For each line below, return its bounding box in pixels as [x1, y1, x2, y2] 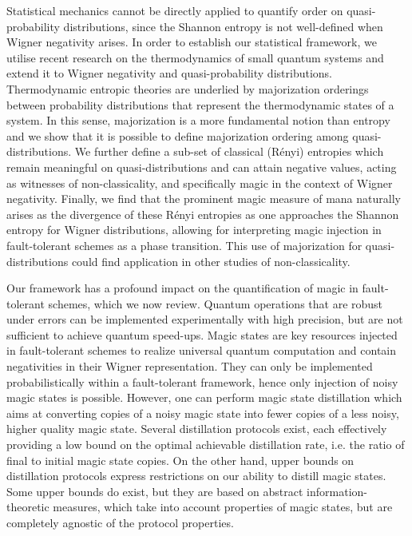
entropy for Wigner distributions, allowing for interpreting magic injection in [6, 221, 382, 238]
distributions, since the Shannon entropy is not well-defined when [63, 18, 383, 34]
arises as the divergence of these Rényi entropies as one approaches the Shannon [6, 205, 399, 222]
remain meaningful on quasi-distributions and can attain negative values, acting [6, 158, 397, 175]
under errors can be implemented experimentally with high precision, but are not [6, 311, 403, 328]
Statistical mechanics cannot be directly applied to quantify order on [6, 2, 343, 18]
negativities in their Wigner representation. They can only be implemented [6, 358, 373, 375]
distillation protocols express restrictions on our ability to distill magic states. [6, 467, 386, 484]
